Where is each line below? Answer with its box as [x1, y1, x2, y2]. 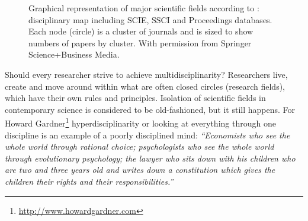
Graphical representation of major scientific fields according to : [28, 2, 259, 14]
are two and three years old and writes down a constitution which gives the [5, 163, 275, 176]
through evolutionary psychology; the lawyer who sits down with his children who [5, 151, 296, 164]
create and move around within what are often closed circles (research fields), [5, 80, 285, 92]
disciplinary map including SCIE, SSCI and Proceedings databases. [28, 13, 272, 26]
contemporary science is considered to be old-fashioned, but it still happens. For [5, 103, 296, 115]
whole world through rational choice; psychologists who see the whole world [5, 140, 274, 153]
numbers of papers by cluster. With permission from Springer [28, 36, 252, 49]
